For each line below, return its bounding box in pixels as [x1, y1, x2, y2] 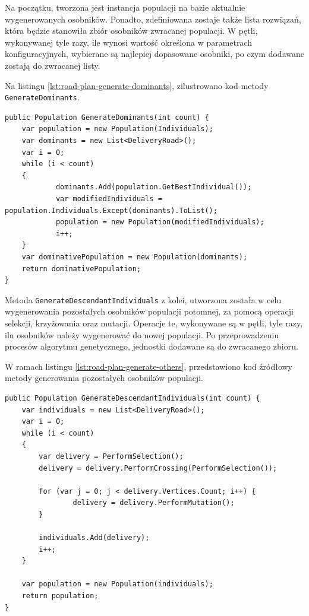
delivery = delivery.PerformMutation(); [72, 498, 235, 507]
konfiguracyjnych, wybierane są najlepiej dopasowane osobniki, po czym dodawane [5, 47, 304, 60]
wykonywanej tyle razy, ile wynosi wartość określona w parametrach [5, 36, 253, 48]
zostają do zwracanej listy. [5, 59, 100, 71]
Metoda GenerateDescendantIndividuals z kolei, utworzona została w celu [5, 293, 282, 306]
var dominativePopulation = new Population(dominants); [21, 252, 248, 261]
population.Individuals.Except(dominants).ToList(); [5, 206, 217, 215]
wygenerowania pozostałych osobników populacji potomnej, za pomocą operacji [5, 305, 294, 317]
